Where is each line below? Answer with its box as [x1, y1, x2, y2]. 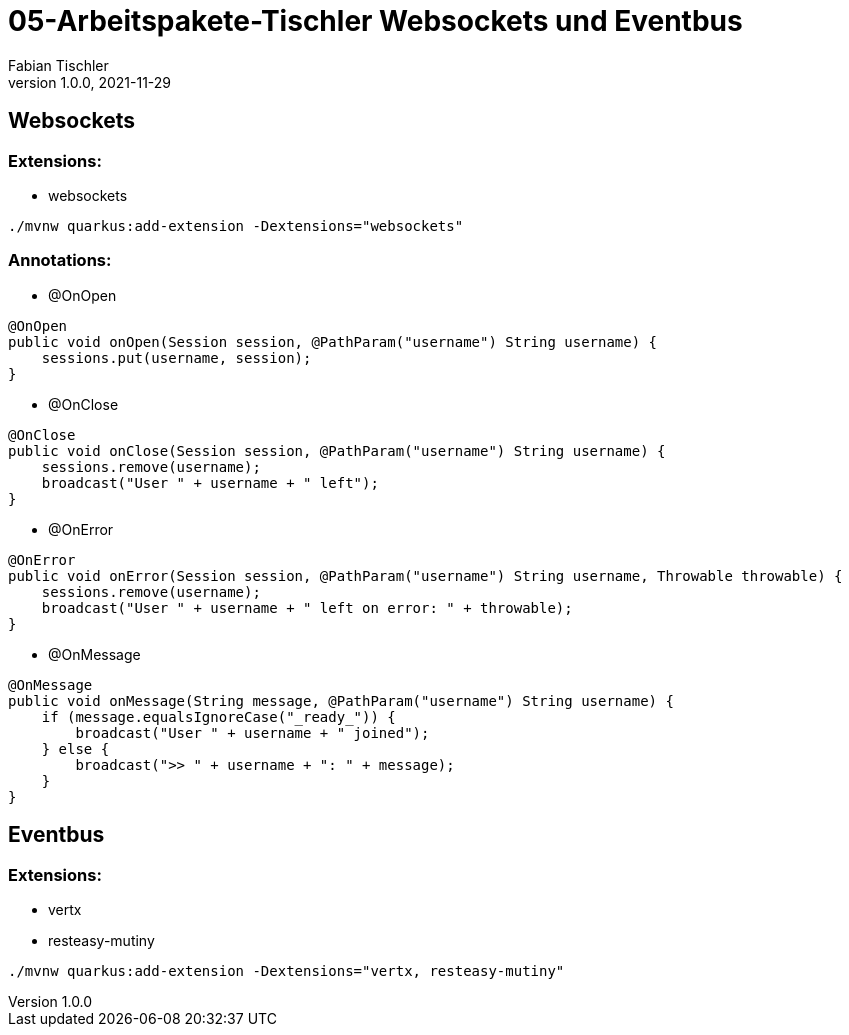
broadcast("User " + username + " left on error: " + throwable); [41, 599, 573, 616]
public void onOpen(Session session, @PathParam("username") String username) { [8, 333, 658, 350]
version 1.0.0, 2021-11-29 [8, 73, 172, 91]
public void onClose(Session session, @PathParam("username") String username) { [8, 442, 666, 459]
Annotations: [8, 250, 112, 271]
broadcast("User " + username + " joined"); [75, 724, 430, 741]
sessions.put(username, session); [41, 349, 312, 366]
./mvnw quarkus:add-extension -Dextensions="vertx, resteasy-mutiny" [8, 962, 565, 979]
